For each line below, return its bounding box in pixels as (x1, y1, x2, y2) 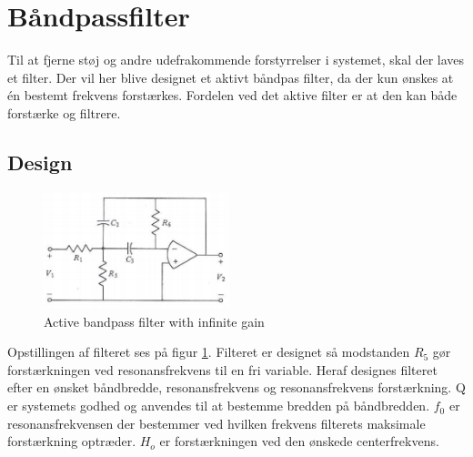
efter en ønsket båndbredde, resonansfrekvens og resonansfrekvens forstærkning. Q (7, 378, 466, 397)
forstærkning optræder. (7, 432, 136, 451)
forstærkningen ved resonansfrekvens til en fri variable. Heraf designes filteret (7, 360, 438, 379)
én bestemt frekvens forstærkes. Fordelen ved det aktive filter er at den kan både (7, 86, 458, 105)
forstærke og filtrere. (7, 103, 121, 122)
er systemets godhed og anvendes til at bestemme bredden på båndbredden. (7, 396, 430, 415)
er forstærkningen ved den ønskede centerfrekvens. (159, 432, 439, 451)
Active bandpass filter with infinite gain (44, 311, 265, 330)
